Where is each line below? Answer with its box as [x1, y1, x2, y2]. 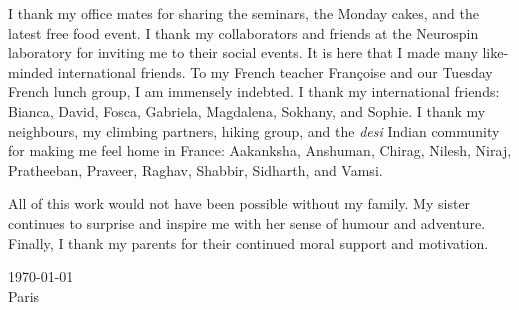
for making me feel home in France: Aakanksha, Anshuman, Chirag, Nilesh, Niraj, [8, 140, 512, 161]
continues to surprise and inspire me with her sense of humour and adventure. [8, 212, 486, 233]
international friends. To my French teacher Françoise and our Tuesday [57, 61, 493, 82]
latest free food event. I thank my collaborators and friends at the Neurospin [8, 22, 479, 43]
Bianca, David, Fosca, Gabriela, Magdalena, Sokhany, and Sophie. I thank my [8, 100, 486, 121]
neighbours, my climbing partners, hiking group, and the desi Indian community [8, 120, 500, 141]
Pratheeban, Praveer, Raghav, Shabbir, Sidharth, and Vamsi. [8, 159, 383, 180]
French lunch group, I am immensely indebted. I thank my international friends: [8, 81, 500, 102]
